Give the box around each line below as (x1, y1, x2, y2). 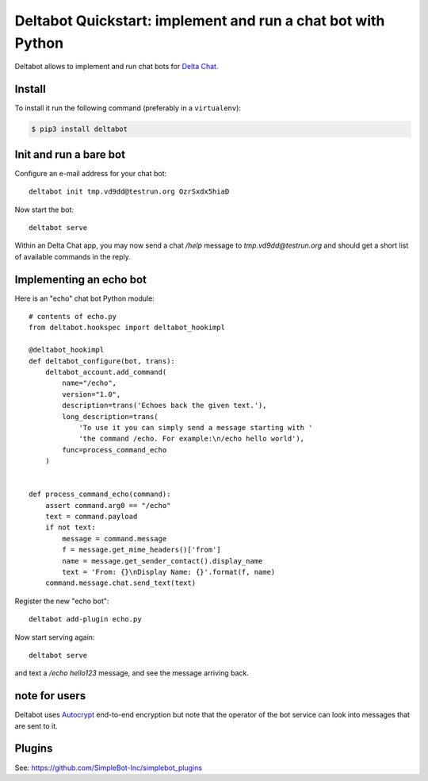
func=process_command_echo (62, 445, 167, 454)
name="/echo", (62, 379, 117, 388)
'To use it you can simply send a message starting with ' (78, 423, 313, 432)
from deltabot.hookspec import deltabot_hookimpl (29, 323, 226, 333)
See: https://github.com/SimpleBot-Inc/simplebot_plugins (14, 763, 202, 772)
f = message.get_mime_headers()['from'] (62, 545, 221, 555)
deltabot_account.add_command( (44, 367, 167, 376)
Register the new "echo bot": (14, 596, 109, 606)
